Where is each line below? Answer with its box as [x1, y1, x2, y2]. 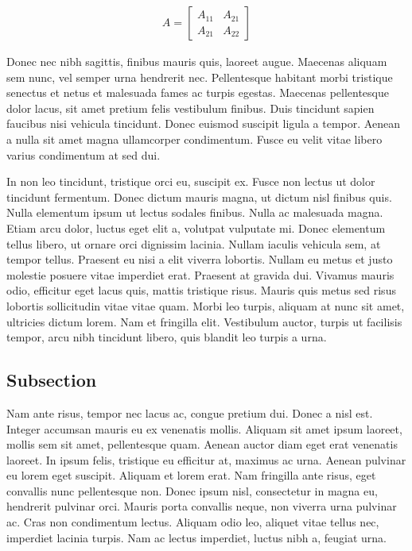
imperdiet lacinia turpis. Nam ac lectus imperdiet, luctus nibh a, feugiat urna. [6, 529, 387, 545]
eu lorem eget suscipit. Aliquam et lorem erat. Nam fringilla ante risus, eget [6, 467, 376, 484]
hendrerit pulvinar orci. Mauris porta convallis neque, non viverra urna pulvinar [6, 498, 397, 514]
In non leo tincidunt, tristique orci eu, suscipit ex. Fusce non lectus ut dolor [6, 173, 375, 190]
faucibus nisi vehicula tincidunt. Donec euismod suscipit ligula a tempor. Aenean [6, 115, 400, 132]
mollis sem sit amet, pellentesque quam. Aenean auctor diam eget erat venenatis [6, 436, 398, 453]
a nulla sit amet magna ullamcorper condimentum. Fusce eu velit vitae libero [6, 131, 383, 147]
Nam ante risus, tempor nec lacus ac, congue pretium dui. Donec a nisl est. [6, 404, 373, 421]
